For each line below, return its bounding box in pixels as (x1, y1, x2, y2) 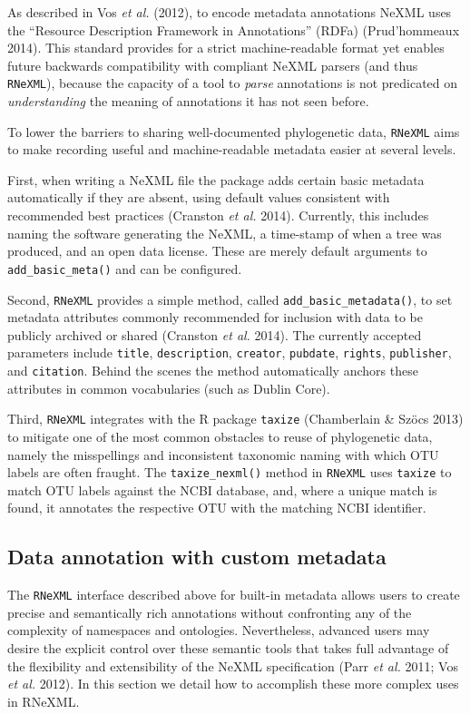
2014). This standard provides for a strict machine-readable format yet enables (7, 38, 445, 57)
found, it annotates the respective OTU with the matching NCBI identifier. (7, 498, 426, 517)
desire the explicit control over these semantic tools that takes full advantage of (7, 638, 449, 657)
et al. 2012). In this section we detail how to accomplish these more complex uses (7, 674, 459, 693)
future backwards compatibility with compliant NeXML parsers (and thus (7, 55, 418, 74)
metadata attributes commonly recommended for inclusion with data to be (7, 308, 423, 327)
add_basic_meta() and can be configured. (7, 259, 242, 278)
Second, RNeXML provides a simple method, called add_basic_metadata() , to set (7, 289, 453, 308)
